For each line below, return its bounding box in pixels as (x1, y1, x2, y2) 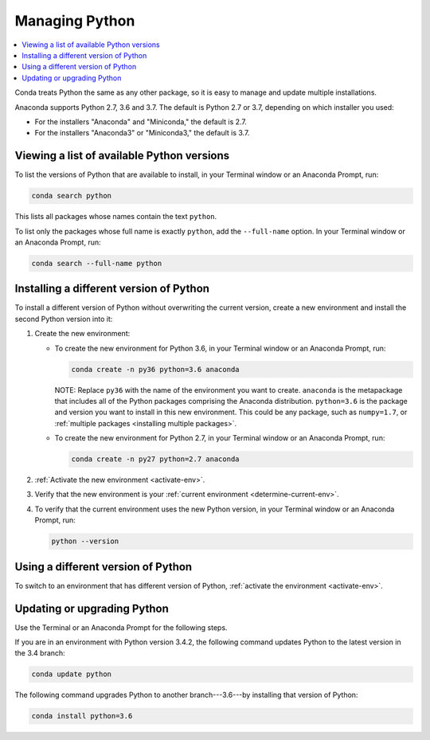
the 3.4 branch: (14, 648, 65, 658)
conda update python (31, 670, 111, 679)
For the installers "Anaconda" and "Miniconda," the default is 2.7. (34, 116, 247, 127)
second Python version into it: (14, 314, 113, 323)
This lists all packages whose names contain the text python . (14, 212, 217, 221)
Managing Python (14, 12, 135, 29)
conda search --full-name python (31, 259, 162, 268)
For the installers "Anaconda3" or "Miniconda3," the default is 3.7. (34, 128, 250, 138)
